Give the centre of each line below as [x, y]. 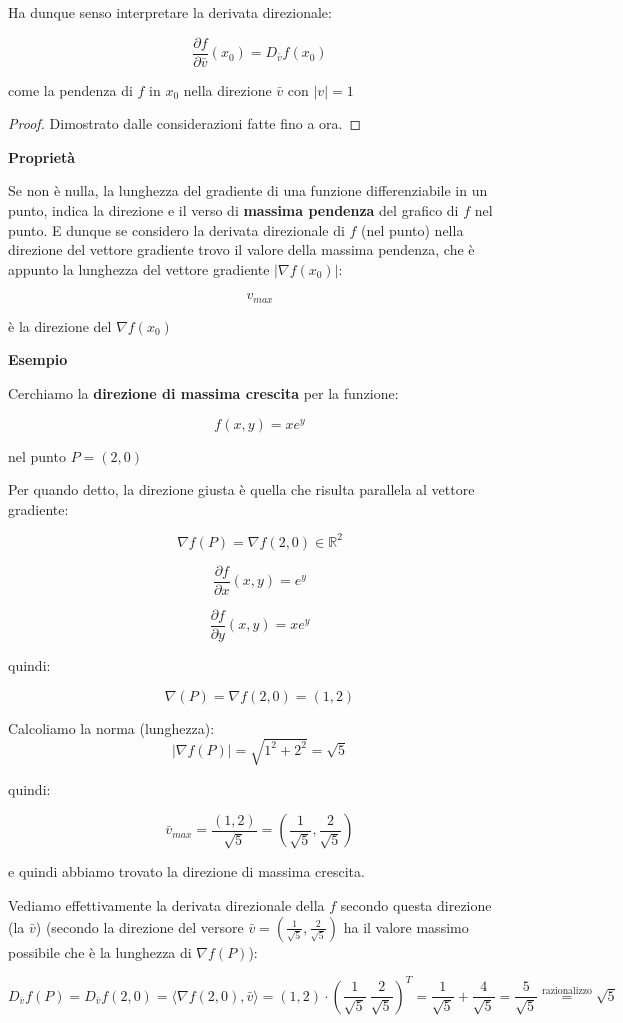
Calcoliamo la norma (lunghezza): [111, 727]
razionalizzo [567, 990]
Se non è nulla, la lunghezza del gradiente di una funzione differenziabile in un [248, 190]
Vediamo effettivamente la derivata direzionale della [166, 904]
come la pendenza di [70, 89]
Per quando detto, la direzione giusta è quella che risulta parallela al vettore [241, 489]
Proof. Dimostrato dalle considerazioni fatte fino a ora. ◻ [185, 123]
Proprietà [42, 156]
